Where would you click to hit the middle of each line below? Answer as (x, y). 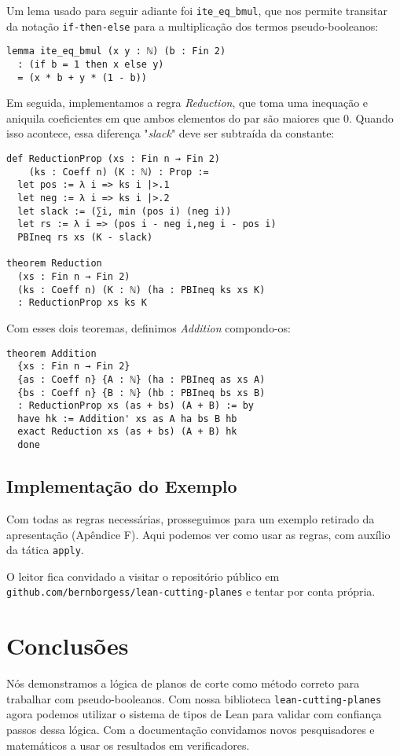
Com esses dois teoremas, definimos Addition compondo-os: (149, 327)
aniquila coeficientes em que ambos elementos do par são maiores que (173, 117)
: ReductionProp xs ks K (82, 303)
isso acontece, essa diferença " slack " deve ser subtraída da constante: (171, 133)
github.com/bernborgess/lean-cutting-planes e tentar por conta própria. (191, 591)
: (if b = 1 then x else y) (91, 64)
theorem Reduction (54, 264)
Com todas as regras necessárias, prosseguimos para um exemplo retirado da (191, 518)
